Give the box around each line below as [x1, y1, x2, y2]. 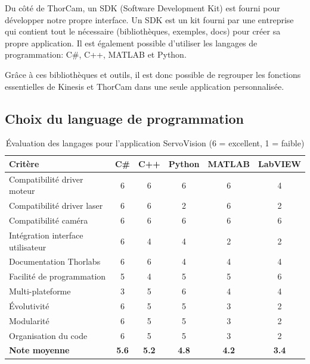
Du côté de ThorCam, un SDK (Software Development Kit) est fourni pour [5, 2, 280, 14]
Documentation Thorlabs [9, 255, 101, 268]
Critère [9, 157, 39, 170]
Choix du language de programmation [5, 109, 244, 127]
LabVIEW [258, 157, 301, 170]
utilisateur [9, 240, 46, 253]
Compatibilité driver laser [9, 199, 103, 212]
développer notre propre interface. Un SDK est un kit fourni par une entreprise [5, 13, 294, 26]
